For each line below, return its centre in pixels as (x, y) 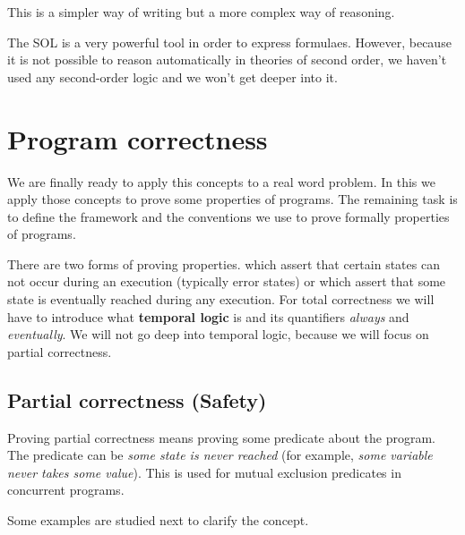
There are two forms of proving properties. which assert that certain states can (224, 263)
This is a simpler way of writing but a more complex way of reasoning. (201, 12)
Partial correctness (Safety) (137, 399)
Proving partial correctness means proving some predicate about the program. (221, 437)
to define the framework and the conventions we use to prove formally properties (228, 216)
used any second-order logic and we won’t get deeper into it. (172, 76)
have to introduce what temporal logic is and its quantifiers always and (208, 316)
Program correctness (138, 138)
